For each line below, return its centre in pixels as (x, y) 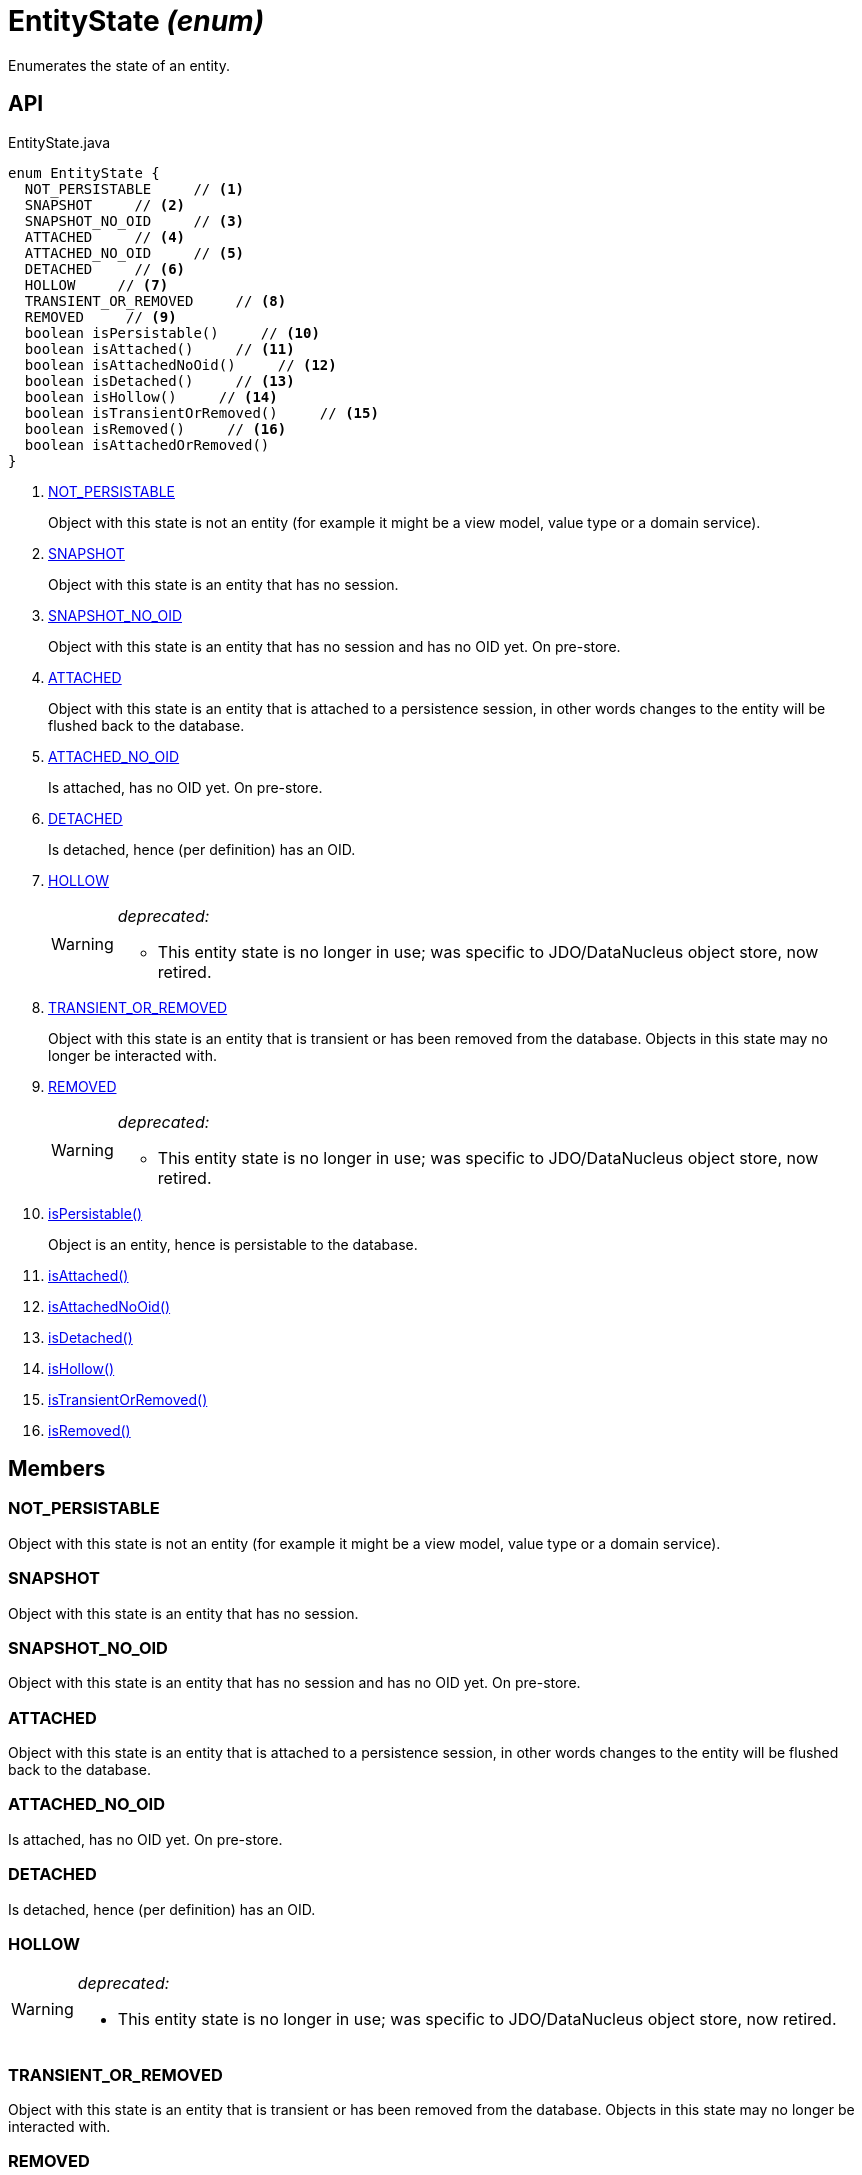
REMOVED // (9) (100, 316)
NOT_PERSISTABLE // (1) (134, 188)
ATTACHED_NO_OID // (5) (134, 252)
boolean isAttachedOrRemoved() (147, 444)
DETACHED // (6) (105, 268)
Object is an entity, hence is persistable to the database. (233, 1244)
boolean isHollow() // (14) (151, 396)
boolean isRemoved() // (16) (155, 428)
